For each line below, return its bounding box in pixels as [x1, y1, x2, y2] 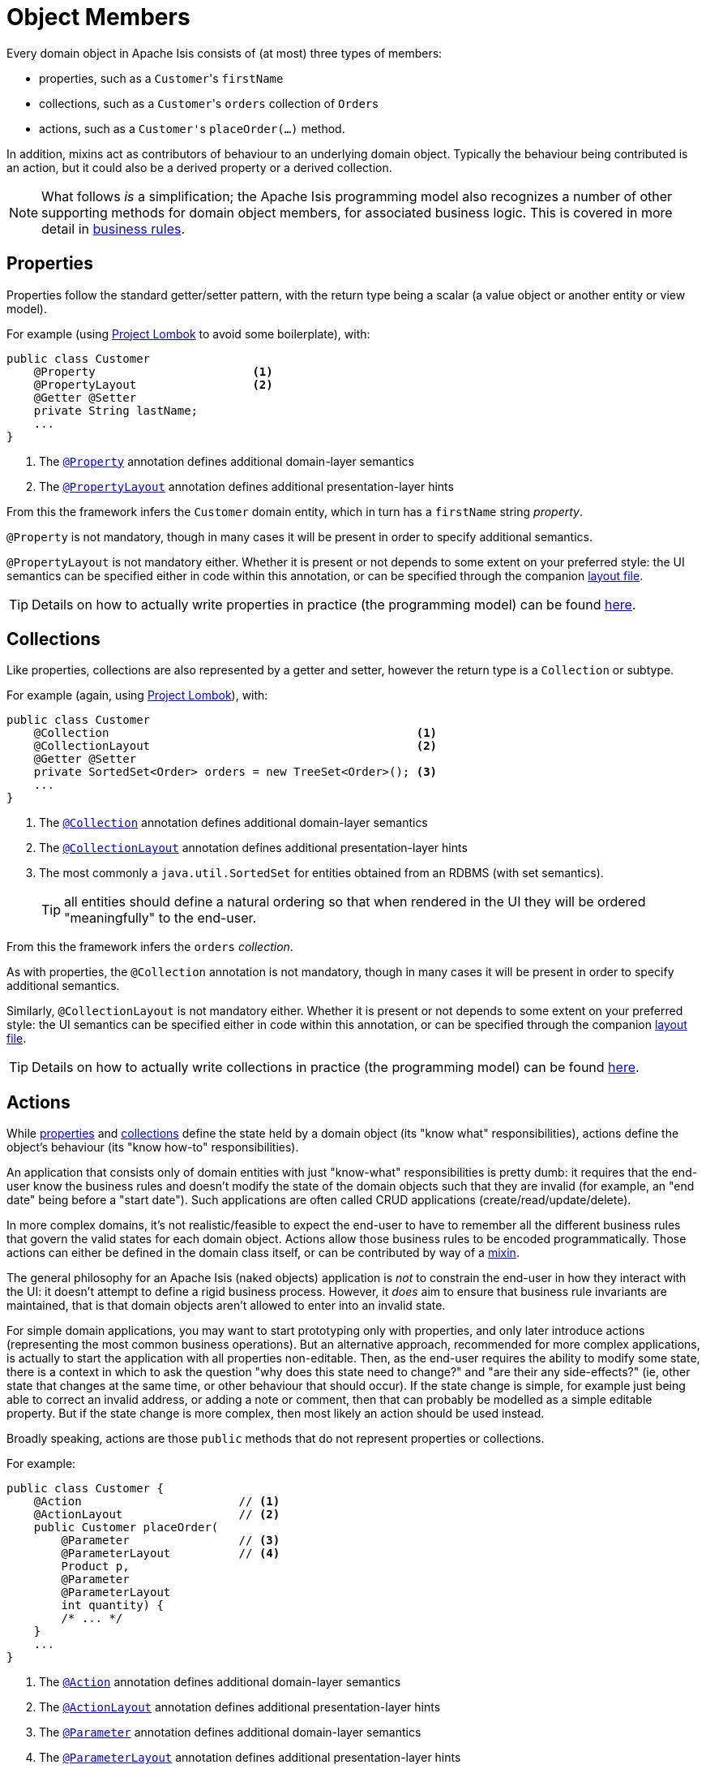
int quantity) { [61, 1599, 164, 1612]
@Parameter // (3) [61, 1534, 280, 1547]
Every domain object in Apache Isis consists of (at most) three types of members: [6, 45, 443, 60]
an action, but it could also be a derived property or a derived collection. [6, 160, 392, 174]
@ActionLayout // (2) [33, 1508, 280, 1522]
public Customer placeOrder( [33, 1521, 219, 1534]
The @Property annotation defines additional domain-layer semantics [39, 454, 414, 468]
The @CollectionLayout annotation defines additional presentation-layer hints [39, 841, 468, 855]
